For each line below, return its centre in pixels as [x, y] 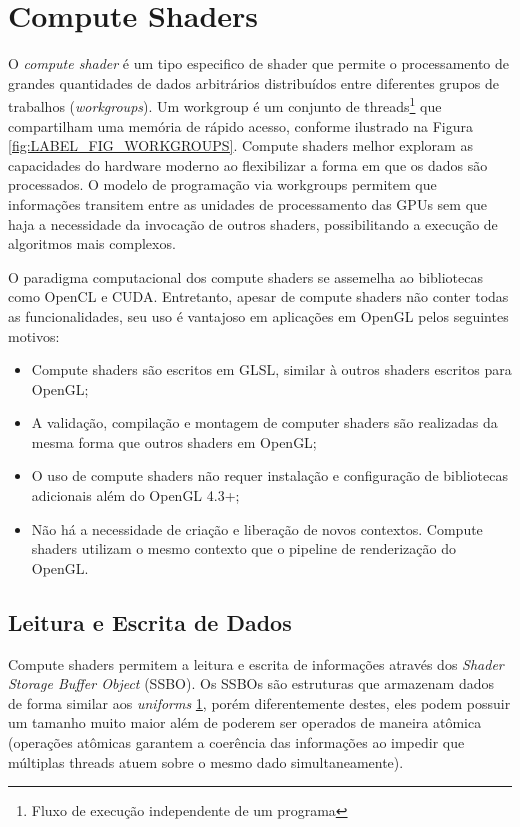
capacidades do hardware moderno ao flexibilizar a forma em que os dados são [248, 164]
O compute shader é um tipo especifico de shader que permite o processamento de [259, 63]
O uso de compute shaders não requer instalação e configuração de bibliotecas [269, 475]
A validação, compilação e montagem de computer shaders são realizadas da [264, 422]
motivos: [34, 335]
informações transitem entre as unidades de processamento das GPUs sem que [248, 203]
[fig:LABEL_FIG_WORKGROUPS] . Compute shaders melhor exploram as [240, 145]
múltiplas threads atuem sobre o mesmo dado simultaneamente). [206, 761]
